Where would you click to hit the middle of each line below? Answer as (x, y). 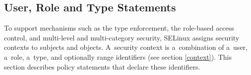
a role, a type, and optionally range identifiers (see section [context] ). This (118, 56)
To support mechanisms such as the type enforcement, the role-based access (119, 28)
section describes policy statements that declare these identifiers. (102, 66)
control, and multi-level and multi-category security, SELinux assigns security (122, 37)
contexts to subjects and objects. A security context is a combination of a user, (126, 47)
